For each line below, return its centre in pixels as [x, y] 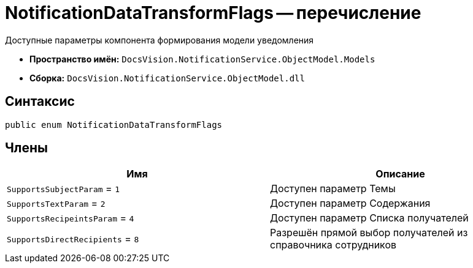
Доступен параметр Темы [333, 189]
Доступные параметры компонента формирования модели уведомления [160, 40]
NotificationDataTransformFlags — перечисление [213, 13]
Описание [400, 174]
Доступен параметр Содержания [350, 203]
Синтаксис [40, 102]
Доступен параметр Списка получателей [369, 218]
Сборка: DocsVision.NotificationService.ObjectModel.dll [167, 78]
